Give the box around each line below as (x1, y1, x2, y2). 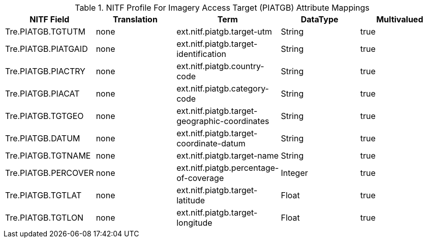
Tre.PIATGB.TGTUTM (5, 26, 85, 37)
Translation (113, 14, 158, 24)
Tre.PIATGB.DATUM (5, 133, 80, 143)
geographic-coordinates (176, 116, 269, 126)
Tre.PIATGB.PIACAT (5, 88, 80, 99)
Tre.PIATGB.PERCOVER (5, 168, 94, 178)
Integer (281, 168, 308, 178)
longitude (176, 218, 212, 228)
